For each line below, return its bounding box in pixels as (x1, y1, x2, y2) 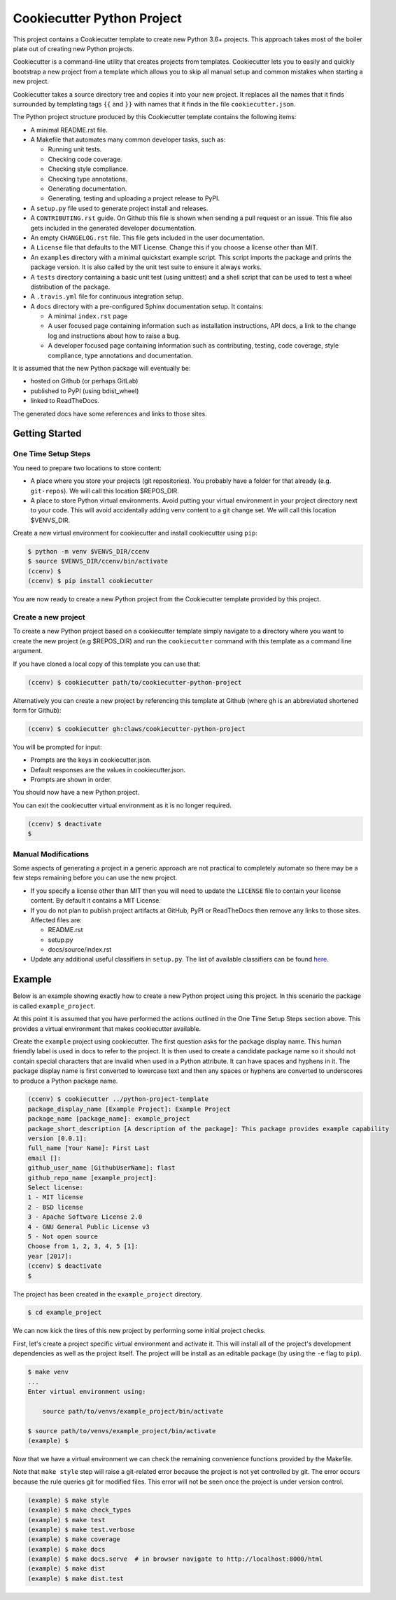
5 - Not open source (27, 1232, 98, 1240)
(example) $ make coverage (27, 1536, 120, 1543)
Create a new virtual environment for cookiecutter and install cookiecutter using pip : (13, 529, 258, 538)
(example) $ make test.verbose (27, 1525, 136, 1533)
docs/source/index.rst (48, 945, 112, 954)
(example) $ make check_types (27, 1506, 132, 1514)
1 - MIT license (27, 1194, 84, 1201)
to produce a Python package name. (13, 1076, 118, 1085)
